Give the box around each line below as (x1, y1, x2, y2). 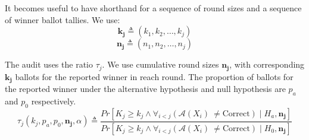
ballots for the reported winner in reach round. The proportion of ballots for (15, 70, 294, 82)
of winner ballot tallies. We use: (5, 13, 120, 26)
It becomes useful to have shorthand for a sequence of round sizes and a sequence (5, 2, 302, 14)
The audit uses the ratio (5, 58, 93, 71)
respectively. (31, 94, 76, 107)
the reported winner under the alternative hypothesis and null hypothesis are (5, 82, 286, 95)
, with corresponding (229, 58, 305, 71)
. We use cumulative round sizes (102, 58, 219, 71)
